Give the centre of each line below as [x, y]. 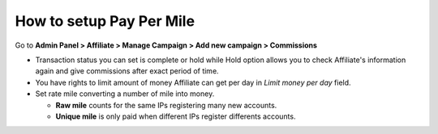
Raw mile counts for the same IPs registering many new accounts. [166, 105]
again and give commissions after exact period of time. [127, 71]
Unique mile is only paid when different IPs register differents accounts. [176, 116]
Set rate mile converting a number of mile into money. [125, 94]
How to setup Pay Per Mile [105, 21]
